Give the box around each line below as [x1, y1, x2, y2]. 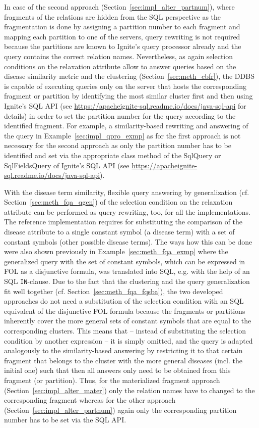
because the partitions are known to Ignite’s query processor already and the [4, 41, 241, 52]
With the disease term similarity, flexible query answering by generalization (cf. [4, 186, 249, 197]
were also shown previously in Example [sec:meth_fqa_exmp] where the [4, 246, 228, 257]
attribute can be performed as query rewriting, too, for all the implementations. [4, 206, 250, 217]
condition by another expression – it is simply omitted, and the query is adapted [4, 335, 253, 346]
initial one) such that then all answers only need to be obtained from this [4, 365, 231, 375]
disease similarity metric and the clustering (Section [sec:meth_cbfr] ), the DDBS [4, 71, 254, 81]
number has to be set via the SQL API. [4, 414, 126, 425]
